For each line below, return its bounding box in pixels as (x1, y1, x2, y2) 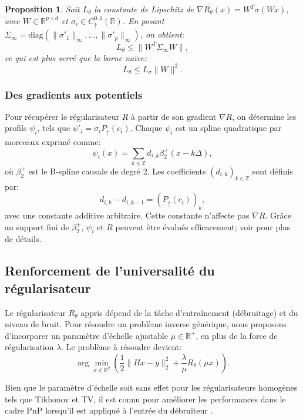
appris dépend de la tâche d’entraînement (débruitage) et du (80, 306, 298, 318)
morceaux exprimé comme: (5, 135, 101, 147)
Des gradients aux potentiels (5, 87, 143, 102)
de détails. (5, 233, 42, 245)
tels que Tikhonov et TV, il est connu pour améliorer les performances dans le (5, 392, 286, 405)
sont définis (252, 164, 293, 177)
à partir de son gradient (130, 110, 217, 122)
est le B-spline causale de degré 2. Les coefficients (28, 164, 206, 177)
